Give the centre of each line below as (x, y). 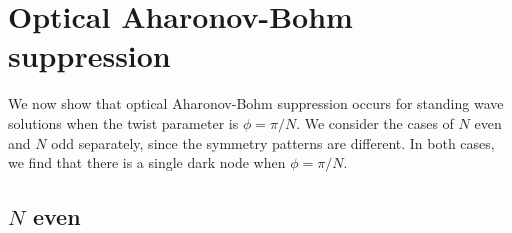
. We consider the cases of (375, 122)
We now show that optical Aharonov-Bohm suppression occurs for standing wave (256, 103)
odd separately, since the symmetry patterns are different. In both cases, (273, 142)
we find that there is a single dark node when (147, 162)
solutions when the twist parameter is (123, 122)
